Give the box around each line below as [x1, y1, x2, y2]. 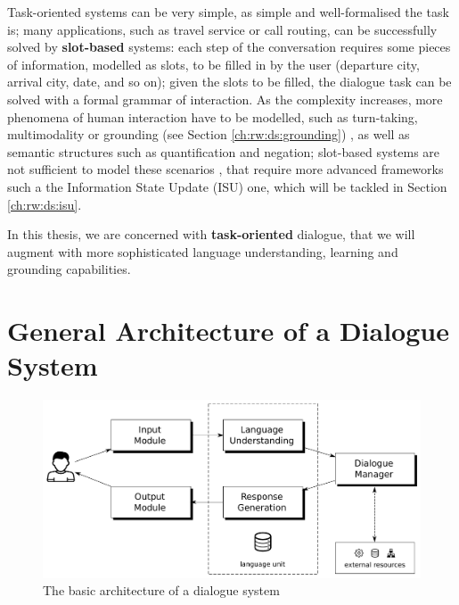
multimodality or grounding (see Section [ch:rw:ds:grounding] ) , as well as [7, 125, 410, 144]
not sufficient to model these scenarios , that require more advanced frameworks [7, 160, 444, 178]
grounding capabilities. [7, 260, 131, 278]
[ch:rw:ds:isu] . [7, 195, 82, 213]
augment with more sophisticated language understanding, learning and [7, 242, 398, 261]
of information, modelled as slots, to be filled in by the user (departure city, [7, 54, 420, 73]
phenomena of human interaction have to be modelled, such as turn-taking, [7, 107, 418, 126]
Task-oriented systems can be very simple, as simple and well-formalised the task [7, 3, 449, 21]
